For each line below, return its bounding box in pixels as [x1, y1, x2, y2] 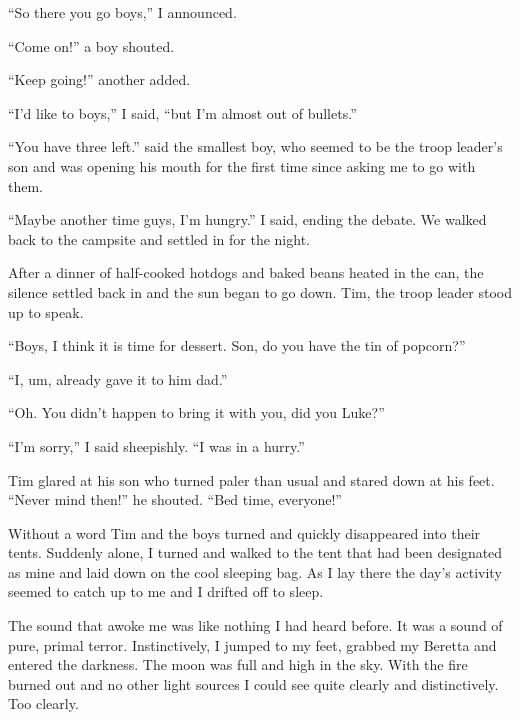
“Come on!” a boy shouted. [8, 35, 175, 56]
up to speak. [8, 301, 84, 322]
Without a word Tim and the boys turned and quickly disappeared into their [8, 522, 481, 543]
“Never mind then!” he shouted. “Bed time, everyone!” [8, 489, 342, 510]
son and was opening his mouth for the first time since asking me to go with [8, 155, 476, 176]
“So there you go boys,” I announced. [8, 2, 237, 22]
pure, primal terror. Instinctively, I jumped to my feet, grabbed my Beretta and [8, 634, 497, 655]
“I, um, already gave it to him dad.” [8, 368, 228, 389]
